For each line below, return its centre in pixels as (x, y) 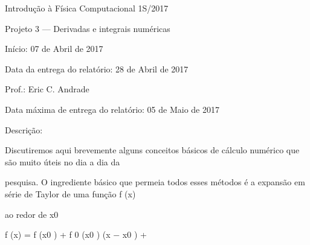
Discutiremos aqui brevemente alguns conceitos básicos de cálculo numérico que (152, 150)
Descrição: (24, 129)
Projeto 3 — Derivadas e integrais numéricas (88, 28)
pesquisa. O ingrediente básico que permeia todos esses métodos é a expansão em (155, 182)
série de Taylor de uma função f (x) (70, 193)
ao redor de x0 (32, 214)
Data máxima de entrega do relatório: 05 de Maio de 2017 (112, 109)
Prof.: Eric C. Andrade (47, 89)
